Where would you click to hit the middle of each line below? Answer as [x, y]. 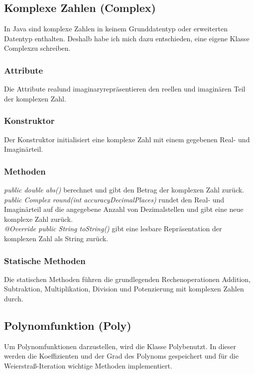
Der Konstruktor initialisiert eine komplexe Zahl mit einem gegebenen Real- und [127, 139]
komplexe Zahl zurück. [39, 219]
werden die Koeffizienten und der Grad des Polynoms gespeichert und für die [121, 356]
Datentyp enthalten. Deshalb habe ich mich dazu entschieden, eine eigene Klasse [127, 38]
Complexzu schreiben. [37, 48]
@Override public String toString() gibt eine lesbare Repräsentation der [113, 229]
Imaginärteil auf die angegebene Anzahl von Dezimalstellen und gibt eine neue [124, 209]
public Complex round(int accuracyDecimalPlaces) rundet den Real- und [114, 199]
